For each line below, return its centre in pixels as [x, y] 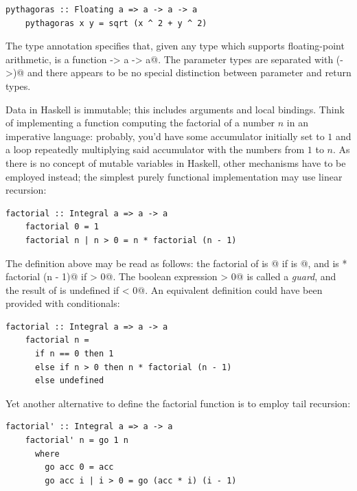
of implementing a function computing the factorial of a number [140, 123]
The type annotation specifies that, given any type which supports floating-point [175, 46]
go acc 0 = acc [79, 467]
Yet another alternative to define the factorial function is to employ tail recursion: [178, 403]
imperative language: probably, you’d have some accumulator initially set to [165, 136]
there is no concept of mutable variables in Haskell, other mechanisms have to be [176, 162]
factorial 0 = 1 [62, 227]
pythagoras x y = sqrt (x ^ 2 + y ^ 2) [116, 23]
